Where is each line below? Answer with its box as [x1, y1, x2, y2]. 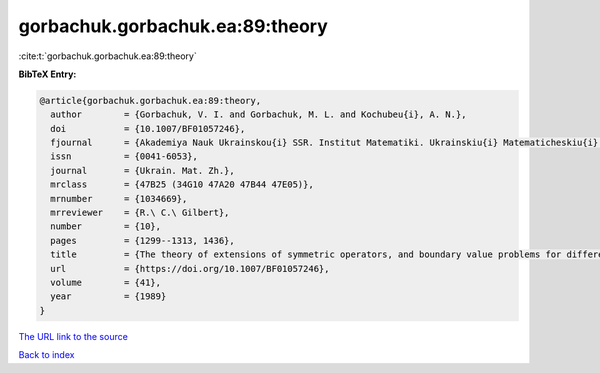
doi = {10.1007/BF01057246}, [50, 123, 246, 134]
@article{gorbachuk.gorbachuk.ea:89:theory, [39, 95, 262, 106]
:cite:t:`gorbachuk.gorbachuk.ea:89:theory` [18, 50, 197, 62]
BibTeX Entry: [18, 68, 77, 80]
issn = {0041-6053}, [50, 151, 199, 162]
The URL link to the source [18, 330, 129, 342]
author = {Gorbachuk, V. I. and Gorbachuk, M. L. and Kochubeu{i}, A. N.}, [50, 109, 467, 120]
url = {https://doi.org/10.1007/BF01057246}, [50, 263, 330, 274]
